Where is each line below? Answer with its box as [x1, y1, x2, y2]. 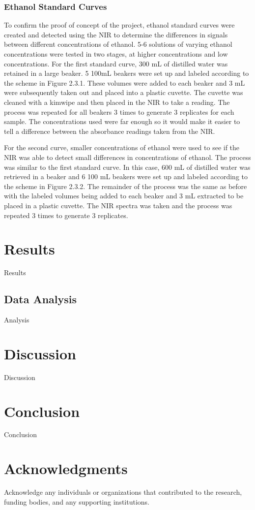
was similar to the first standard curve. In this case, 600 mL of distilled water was [4, 161, 251, 172]
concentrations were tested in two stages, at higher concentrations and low [4, 49, 228, 59]
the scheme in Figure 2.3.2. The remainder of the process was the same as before [4, 181, 247, 191]
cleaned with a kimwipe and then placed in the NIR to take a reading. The [4, 96, 230, 107]
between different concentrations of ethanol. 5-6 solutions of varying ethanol [4, 39, 232, 49]
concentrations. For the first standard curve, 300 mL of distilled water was [4, 58, 228, 68]
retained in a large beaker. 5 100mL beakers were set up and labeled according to [4, 68, 249, 78]
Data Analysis [4, 291, 77, 307]
